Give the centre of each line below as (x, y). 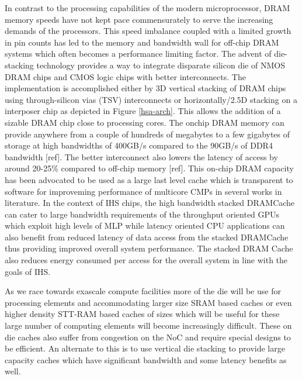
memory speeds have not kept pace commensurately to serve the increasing (139, 19)
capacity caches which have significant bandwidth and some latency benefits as (146, 359)
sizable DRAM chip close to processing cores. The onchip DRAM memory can (145, 122)
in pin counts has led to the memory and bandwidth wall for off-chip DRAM (142, 42)
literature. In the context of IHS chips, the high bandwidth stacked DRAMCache (150, 203)
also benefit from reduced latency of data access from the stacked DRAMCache (147, 237)
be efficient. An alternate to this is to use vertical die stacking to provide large (145, 348)
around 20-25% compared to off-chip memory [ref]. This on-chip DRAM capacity (149, 168)
